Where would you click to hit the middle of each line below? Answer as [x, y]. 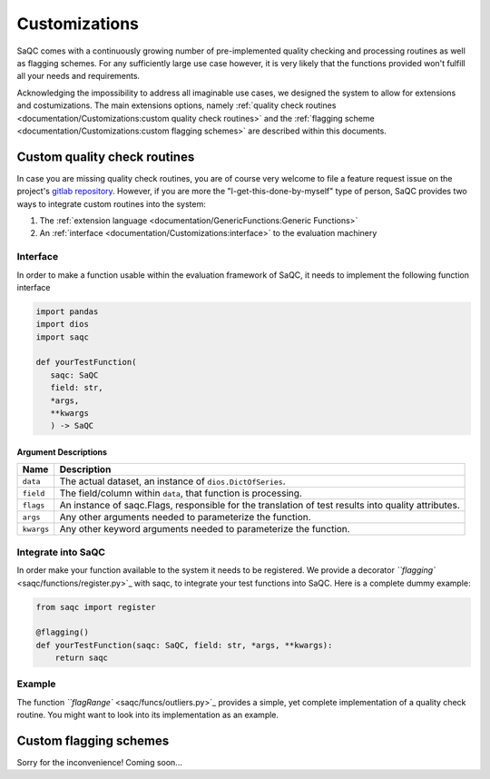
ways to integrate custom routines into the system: [111, 203]
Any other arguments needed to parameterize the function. [186, 518]
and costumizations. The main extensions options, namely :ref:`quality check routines [176, 105]
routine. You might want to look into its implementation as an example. [148, 715]
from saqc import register [96, 607]
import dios [63, 324]
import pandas [67, 311]
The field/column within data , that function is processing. [181, 493]
